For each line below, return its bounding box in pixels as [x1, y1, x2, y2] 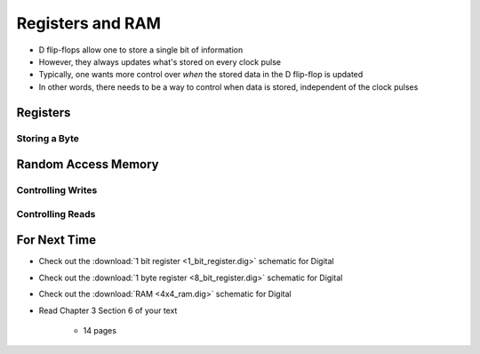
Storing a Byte [16, 132, 80, 144]
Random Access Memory [16, 157, 159, 173]
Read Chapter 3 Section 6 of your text [38, 305, 178, 316]
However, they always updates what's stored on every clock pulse [38, 56, 282, 67]
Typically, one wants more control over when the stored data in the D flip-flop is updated [38, 69, 364, 80]
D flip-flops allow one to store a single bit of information [38, 44, 244, 55]
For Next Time [16, 232, 97, 248]
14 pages [83, 325, 117, 335]
